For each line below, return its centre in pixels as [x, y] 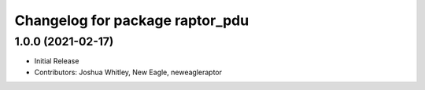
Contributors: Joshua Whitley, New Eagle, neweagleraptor [128, 72]
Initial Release [57, 61]
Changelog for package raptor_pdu [132, 20]
